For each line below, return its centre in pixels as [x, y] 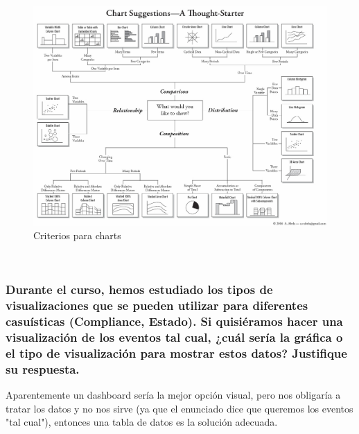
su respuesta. [43, 368]
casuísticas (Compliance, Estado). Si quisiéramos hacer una [174, 321]
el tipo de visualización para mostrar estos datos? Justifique [176, 353]
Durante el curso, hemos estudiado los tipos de [139, 289]
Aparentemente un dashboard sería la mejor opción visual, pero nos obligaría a [173, 395]
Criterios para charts [77, 235]
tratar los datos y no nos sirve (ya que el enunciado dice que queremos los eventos [179, 408]
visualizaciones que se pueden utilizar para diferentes [157, 305]
